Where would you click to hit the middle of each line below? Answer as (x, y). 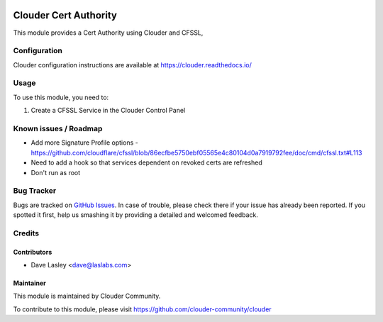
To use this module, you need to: (61, 97)
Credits (26, 233)
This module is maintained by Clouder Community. (87, 296)
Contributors (33, 252)
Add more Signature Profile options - (84, 143)
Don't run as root (56, 172)
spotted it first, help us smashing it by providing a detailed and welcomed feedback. (135, 215)
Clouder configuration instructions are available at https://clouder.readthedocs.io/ (132, 65)
